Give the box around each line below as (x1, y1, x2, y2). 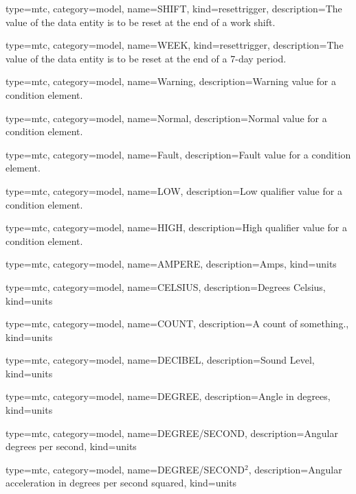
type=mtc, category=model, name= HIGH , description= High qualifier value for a (5, 220, 347, 235)
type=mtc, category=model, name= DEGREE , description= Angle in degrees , (5, 389, 331, 403)
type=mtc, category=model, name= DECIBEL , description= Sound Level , (5, 353, 315, 367)
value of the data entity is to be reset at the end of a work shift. (5, 14, 276, 29)
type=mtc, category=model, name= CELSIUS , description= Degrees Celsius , (5, 279, 326, 294)
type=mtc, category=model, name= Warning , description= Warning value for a (5, 74, 337, 89)
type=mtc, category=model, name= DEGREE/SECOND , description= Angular (5, 425, 338, 440)
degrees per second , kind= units (5, 439, 137, 454)
